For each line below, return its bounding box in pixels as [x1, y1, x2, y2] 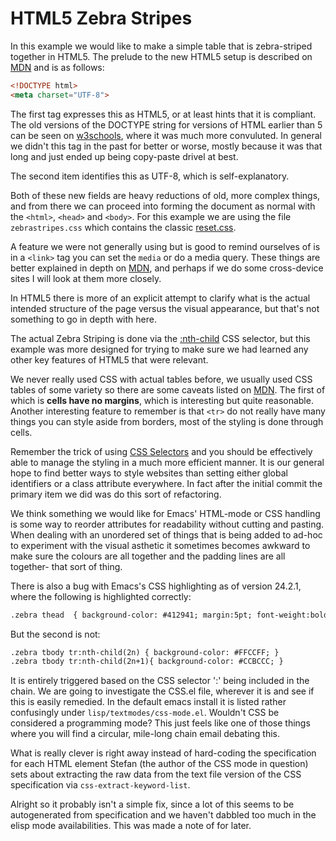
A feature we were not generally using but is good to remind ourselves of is [10, 240, 321, 252]
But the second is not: [10, 628, 101, 640]
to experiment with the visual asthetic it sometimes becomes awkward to [10, 539, 311, 551]
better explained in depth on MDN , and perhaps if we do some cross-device [10, 262, 324, 274]
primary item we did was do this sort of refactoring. [10, 488, 222, 500]
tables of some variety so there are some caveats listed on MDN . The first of [10, 383, 326, 396]
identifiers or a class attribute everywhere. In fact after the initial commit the [10, 477, 323, 489]
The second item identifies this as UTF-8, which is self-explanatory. [10, 170, 290, 182]
